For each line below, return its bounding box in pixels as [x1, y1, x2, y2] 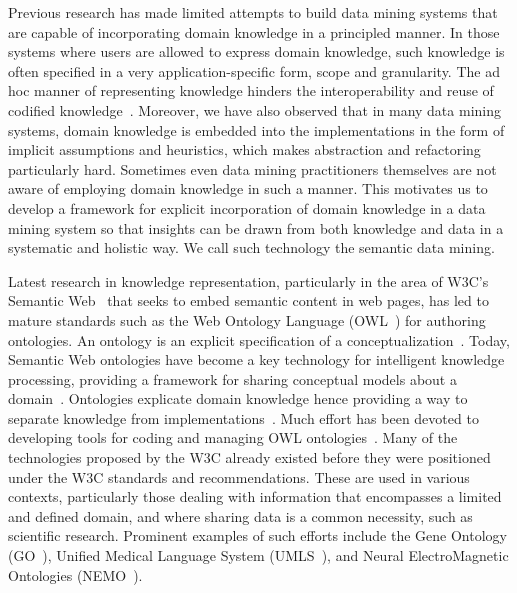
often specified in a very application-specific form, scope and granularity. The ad [8, 60, 500, 81]
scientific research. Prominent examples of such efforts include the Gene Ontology [8, 525, 507, 546]
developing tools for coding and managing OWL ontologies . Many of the [8, 427, 458, 448]
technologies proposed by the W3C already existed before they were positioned [8, 447, 491, 468]
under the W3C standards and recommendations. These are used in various [8, 466, 470, 487]
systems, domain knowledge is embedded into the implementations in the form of [8, 119, 505, 140]
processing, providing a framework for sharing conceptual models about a [8, 368, 457, 389]
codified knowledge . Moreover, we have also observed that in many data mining [8, 99, 501, 120]
